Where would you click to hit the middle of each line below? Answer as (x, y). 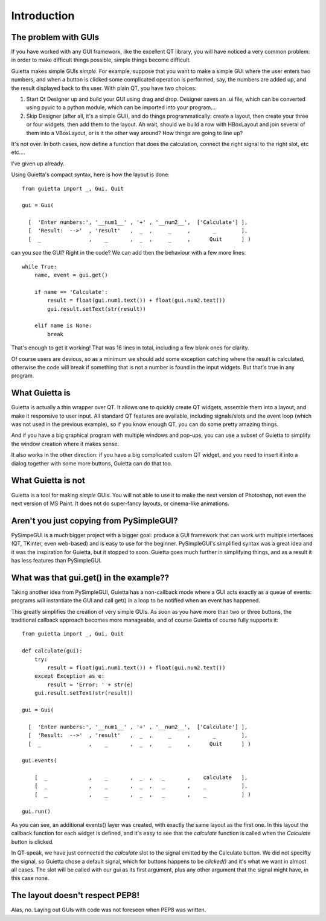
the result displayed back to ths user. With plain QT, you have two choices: (104, 88)
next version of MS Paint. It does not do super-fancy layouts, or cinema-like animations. (120, 503)
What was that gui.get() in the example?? (90, 577)
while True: (40, 266)
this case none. (30, 878)
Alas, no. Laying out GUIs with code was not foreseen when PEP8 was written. (109, 910)
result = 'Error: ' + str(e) (91, 684)
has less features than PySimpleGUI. (56, 560)
